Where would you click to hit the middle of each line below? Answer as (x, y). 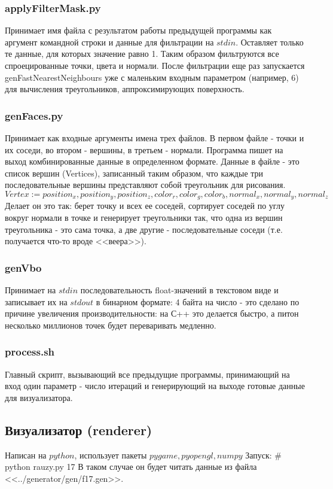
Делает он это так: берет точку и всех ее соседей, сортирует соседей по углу (145, 206)
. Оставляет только (270, 42)
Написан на (26, 455)
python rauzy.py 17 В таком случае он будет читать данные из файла (131, 467)
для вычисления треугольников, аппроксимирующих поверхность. (125, 89)
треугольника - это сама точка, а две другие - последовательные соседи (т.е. (144, 229)
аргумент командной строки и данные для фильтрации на (109, 42)
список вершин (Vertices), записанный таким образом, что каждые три (134, 173)
